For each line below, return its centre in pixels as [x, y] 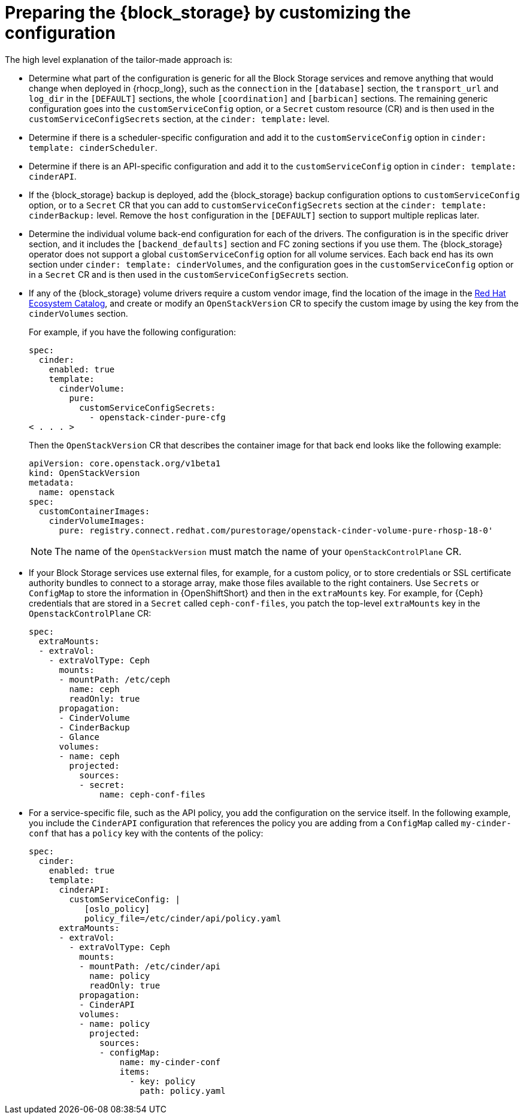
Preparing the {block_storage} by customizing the [208, 13]
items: [135, 1071]
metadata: [52, 482]
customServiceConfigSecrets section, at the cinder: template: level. [179, 119]
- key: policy [163, 1081]
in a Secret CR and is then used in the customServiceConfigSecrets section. [189, 274]
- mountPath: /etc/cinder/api [150, 966]
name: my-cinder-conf [170, 1062]
